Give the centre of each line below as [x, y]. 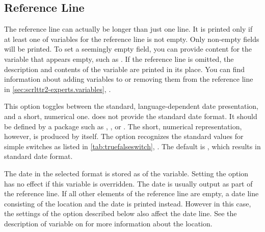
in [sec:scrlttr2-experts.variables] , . [58, 89]
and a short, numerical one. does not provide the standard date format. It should [131, 116]
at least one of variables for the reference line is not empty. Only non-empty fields [132, 39]
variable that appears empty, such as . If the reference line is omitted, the [119, 59]
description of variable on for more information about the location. [108, 223]
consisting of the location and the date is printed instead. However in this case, [128, 203]
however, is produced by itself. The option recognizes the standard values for [124, 136]
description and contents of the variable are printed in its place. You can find [125, 69]
